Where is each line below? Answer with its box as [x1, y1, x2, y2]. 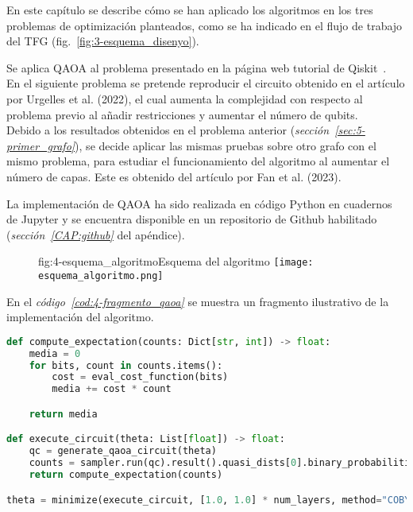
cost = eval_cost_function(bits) [52, 371, 229, 383]
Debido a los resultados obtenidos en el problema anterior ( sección [6, 122, 330, 138]
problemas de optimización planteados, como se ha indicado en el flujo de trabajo [6, 17, 403, 33]
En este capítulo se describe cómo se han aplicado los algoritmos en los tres [6, 2, 373, 17]
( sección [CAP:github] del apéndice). [6, 226, 185, 242]
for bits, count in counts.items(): [29, 359, 223, 371]
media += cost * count [52, 383, 172, 395]
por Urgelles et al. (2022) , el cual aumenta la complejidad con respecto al [6, 90, 363, 107]
